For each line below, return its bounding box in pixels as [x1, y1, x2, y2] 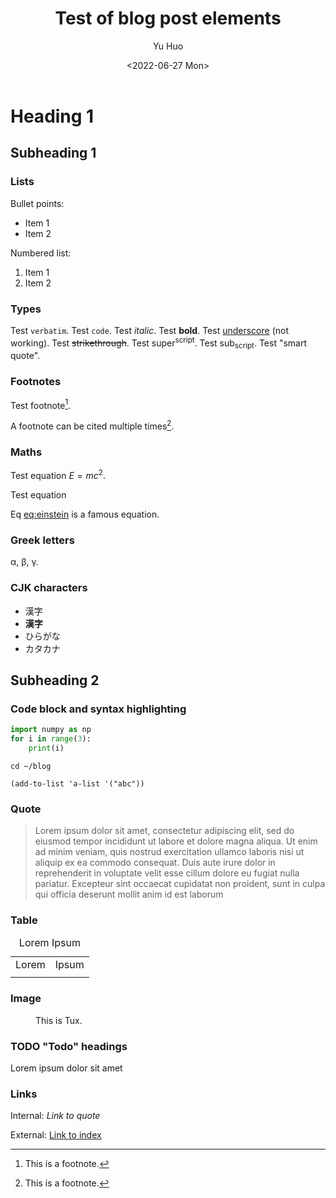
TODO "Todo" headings [10, 1039, 128, 1053]
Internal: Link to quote [10, 1110, 101, 1122]
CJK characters [10, 581, 88, 595]
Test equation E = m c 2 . [10, 468, 106, 481]
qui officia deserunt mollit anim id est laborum [34, 888, 224, 901]
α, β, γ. [10, 556, 39, 568]
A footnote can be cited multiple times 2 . [10, 418, 175, 432]
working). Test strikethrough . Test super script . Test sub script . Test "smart [10, 335, 308, 351]
